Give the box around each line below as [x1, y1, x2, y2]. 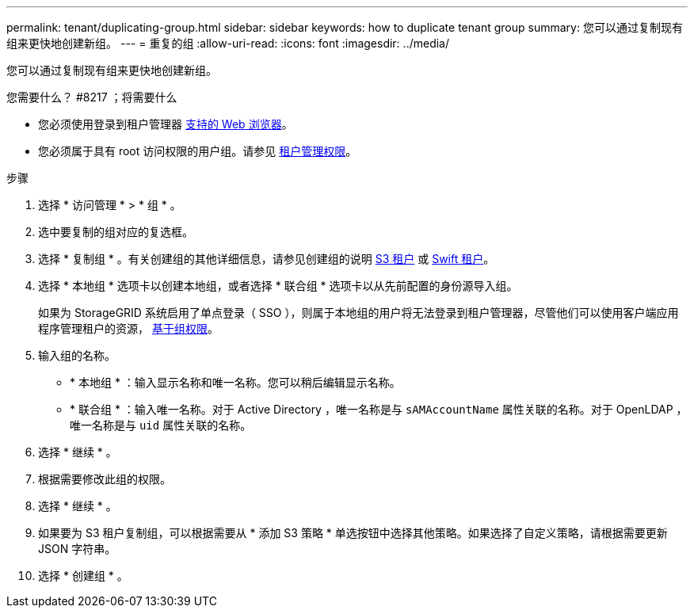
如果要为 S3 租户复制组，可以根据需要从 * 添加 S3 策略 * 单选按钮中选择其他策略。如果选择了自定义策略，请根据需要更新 [38, 526, 668, 540]
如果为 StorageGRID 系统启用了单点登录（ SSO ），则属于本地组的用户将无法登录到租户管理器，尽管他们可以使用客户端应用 [38, 306, 679, 319]
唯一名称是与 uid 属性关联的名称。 [70, 418, 252, 432]
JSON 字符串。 [38, 542, 116, 555]
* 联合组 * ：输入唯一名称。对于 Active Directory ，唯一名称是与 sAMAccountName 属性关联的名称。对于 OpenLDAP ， [70, 402, 688, 416]
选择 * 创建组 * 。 [38, 569, 128, 582]
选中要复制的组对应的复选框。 [38, 225, 193, 238]
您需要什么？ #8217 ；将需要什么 [6, 90, 177, 104]
